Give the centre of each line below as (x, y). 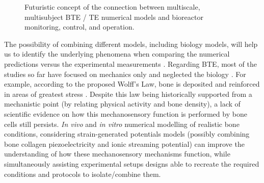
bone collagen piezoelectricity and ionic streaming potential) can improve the (124, 143)
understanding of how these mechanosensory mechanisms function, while (117, 154)
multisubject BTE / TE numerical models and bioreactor (114, 17)
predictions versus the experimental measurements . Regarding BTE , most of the (130, 63)
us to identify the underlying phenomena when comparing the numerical (117, 54)
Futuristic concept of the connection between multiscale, (112, 7)
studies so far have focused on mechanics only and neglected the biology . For (125, 74)
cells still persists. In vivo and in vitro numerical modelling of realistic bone (122, 124)
